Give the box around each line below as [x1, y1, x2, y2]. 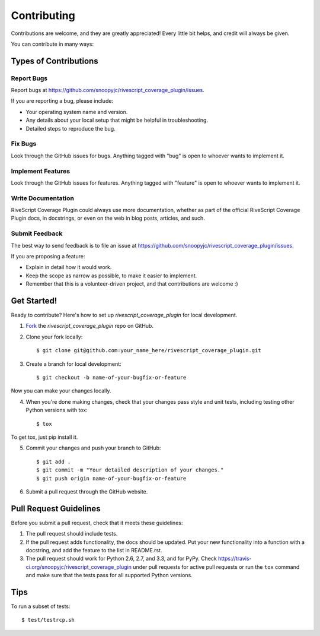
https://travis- [218, 555, 252, 562]
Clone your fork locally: [25, 333, 83, 340]
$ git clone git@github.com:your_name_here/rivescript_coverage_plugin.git [36, 347, 261, 354]
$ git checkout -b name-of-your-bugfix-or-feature [36, 374, 187, 381]
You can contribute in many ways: [11, 40, 94, 48]
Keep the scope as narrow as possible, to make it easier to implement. [25, 272, 197, 279]
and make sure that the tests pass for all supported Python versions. [25, 572, 193, 579]
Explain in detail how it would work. [25, 264, 112, 271]
